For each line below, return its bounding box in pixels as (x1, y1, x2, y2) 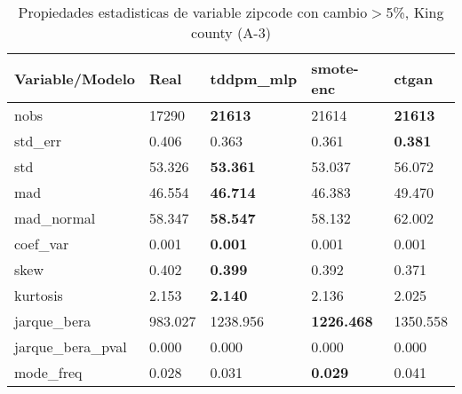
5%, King (386, 2, 444, 22)
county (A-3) (191, 22, 271, 43)
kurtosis (14, 285, 63, 305)
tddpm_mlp (210, 67, 298, 89)
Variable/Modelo (14, 67, 136, 89)
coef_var (14, 233, 69, 254)
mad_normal (14, 208, 96, 228)
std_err (14, 130, 62, 151)
